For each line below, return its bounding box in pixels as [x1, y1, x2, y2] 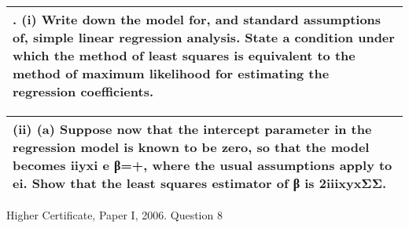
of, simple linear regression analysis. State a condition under [13, 28, 395, 46]
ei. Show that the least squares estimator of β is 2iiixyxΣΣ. [13, 174, 387, 192]
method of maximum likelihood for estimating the [13, 64, 330, 82]
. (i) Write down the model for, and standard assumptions [13, 10, 381, 28]
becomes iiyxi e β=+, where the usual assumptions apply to [13, 156, 392, 174]
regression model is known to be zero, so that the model [13, 138, 370, 156]
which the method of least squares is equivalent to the [13, 46, 356, 64]
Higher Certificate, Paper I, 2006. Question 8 [6, 207, 223, 223]
